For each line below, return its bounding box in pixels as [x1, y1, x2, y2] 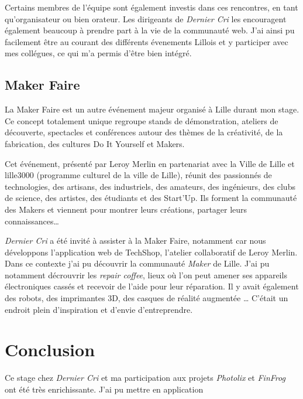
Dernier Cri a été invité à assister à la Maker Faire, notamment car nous [5, 234, 266, 247]
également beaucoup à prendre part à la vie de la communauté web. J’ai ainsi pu [5, 24, 295, 36]
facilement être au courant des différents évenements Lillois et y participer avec [5, 35, 288, 47]
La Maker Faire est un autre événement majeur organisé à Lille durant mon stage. [5, 103, 299, 115]
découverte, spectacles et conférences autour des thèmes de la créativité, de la [5, 126, 283, 138]
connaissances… [5, 214, 59, 227]
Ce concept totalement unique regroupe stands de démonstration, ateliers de [5, 114, 278, 127]
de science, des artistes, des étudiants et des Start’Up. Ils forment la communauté [5, 192, 297, 204]
